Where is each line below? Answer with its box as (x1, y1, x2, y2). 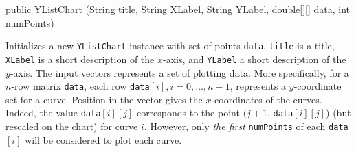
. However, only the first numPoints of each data (144, 119, 348, 133)
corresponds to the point (136, 105, 240, 120)
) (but (326, 105, 351, 120)
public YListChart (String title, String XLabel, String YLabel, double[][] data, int (5, 2, 351, 16)
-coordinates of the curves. (211, 92, 322, 106)
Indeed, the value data (5, 105, 101, 120)
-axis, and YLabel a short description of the (163, 51, 346, 66)
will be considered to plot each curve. (25, 132, 182, 147)
